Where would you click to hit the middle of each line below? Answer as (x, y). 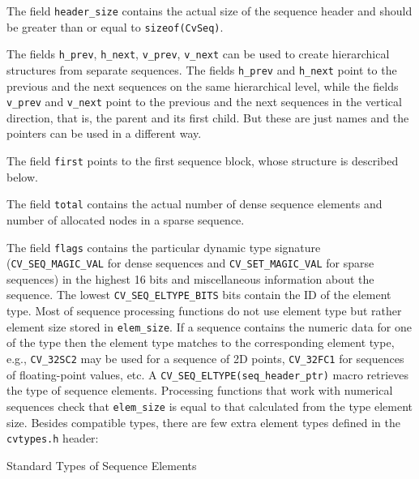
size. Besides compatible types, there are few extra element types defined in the (203, 422)
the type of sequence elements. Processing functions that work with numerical (200, 390)
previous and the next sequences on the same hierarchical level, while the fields (203, 86)
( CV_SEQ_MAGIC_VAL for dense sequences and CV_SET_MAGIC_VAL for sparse (190, 263)
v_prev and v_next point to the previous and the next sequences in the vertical (204, 102)
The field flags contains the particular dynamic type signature (164, 247)
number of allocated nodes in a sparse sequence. (126, 219)
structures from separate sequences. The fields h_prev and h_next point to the (202, 69)
